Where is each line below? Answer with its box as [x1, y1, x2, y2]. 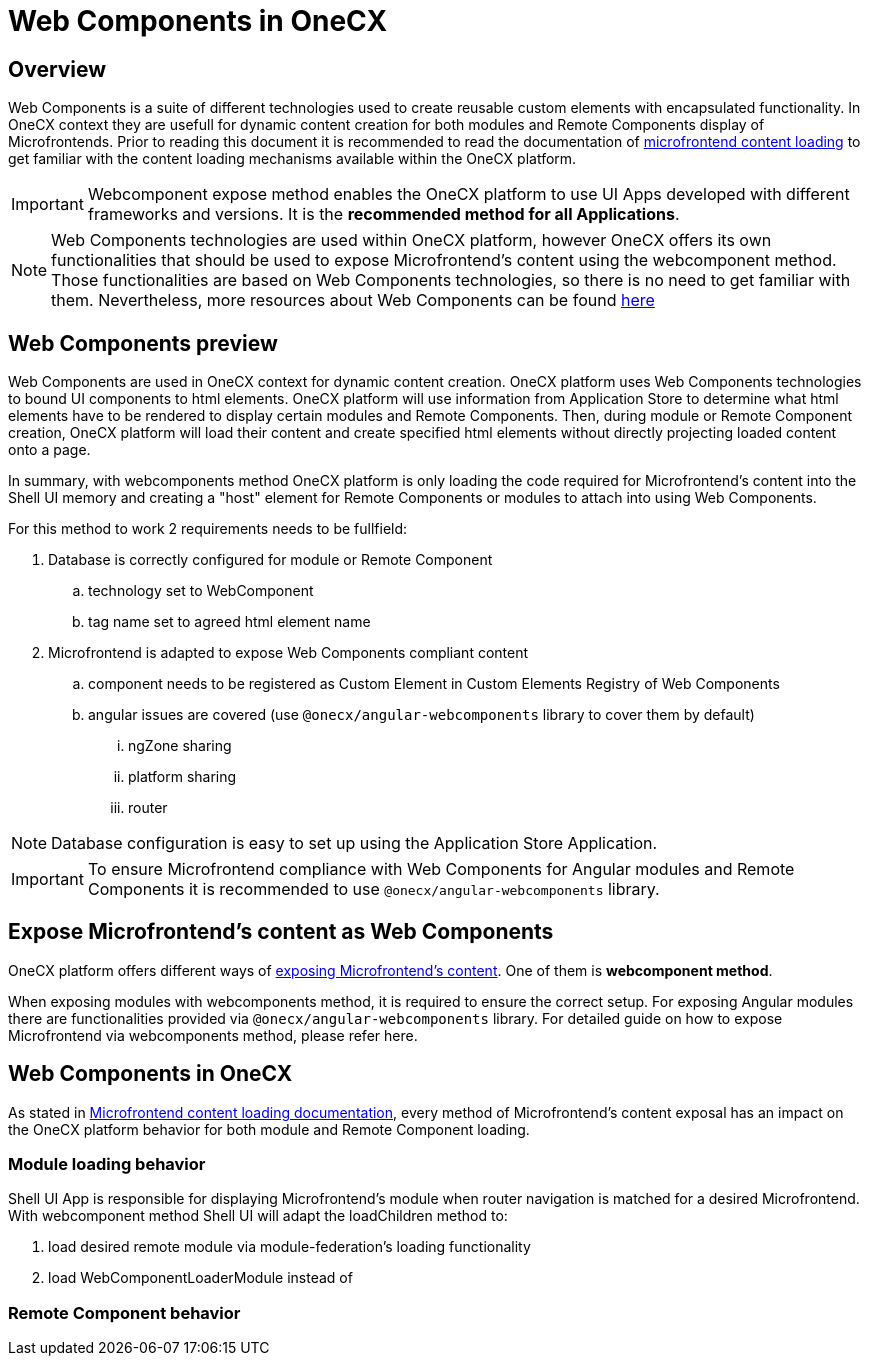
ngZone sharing [128, 737, 232, 755]
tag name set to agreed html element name [88, 613, 371, 631]
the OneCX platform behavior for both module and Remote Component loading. [8, 1120, 530, 1138]
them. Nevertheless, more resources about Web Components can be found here [51, 290, 655, 311]
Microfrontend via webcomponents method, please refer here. [8, 1026, 418, 1044]
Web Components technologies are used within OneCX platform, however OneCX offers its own [51, 230, 772, 251]
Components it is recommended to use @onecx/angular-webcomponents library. [87, 879, 660, 900]
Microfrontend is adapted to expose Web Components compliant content [48, 644, 529, 662]
